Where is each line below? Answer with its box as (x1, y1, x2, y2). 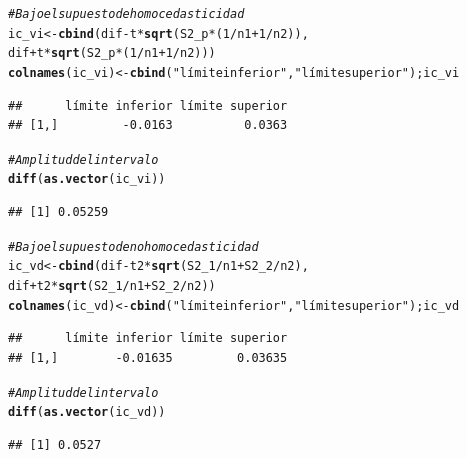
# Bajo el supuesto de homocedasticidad (8, 7, 245, 21)
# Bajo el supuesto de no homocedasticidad (8, 239, 259, 254)
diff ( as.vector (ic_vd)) (8, 405, 166, 420)
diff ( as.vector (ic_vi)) (8, 172, 166, 187)
